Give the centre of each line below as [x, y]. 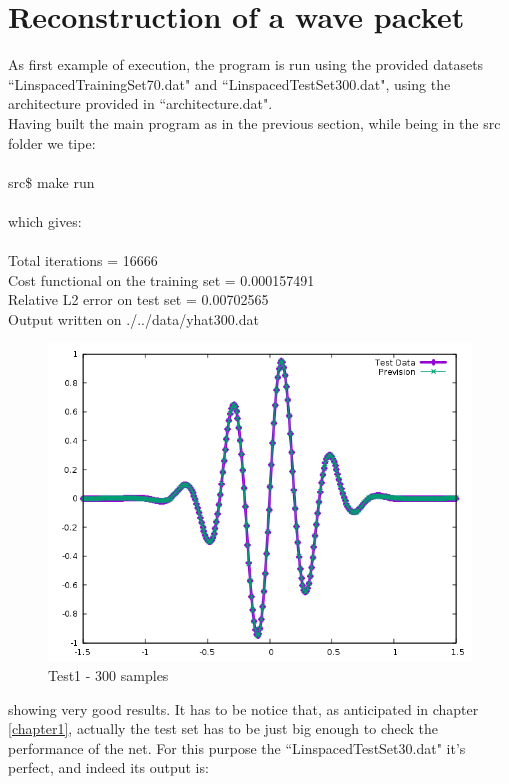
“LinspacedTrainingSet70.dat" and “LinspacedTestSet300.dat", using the [229, 83]
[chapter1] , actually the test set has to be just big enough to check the [223, 728]
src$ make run [51, 181]
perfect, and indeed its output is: [108, 767]
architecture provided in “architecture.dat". [140, 103]
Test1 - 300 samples [108, 675]
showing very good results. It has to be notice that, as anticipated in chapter [243, 708]
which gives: [45, 220]
